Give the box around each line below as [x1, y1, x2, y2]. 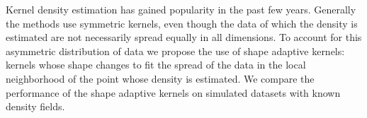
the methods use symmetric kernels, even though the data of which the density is [6, 16, 358, 30]
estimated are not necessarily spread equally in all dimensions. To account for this [6, 30, 362, 45]
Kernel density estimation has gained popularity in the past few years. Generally [6, 2, 356, 16]
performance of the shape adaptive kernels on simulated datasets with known [6, 85, 341, 100]
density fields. [6, 99, 65, 114]
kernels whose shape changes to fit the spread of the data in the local [6, 57, 306, 72]
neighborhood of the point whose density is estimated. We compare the [6, 71, 315, 85]
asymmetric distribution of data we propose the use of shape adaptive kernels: [6, 43, 345, 58]
